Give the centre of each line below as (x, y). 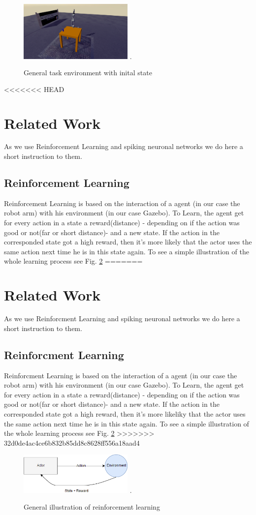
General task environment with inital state (88, 73)
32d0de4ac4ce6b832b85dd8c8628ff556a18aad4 (72, 442)
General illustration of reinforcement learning (92, 506)
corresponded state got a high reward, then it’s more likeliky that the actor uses (125, 413)
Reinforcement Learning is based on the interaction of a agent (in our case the (122, 203)
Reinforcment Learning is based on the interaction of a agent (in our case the (121, 375)
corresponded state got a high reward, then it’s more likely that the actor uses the (128, 242)
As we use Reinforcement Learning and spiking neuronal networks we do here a (124, 146)
